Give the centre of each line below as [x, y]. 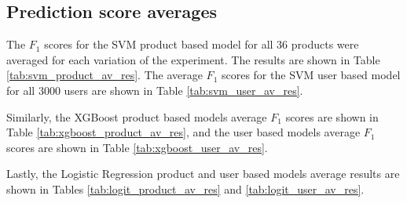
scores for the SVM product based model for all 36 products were [202, 44]
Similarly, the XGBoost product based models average [137, 116]
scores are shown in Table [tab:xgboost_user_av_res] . [137, 147]
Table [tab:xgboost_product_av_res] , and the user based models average [183, 132]
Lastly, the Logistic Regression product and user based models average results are [203, 174]
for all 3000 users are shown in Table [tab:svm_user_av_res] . [155, 90]
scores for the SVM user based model [311, 75]
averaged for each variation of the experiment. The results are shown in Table [193, 59]
